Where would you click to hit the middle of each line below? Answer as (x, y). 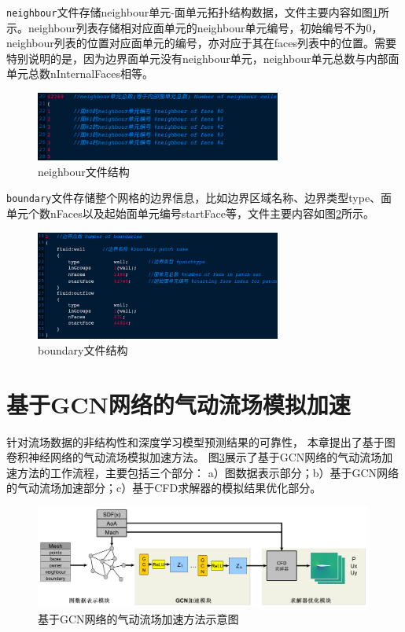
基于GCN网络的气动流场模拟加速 (179, 404)
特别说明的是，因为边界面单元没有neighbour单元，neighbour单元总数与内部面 (203, 58)
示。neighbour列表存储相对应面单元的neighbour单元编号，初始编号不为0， (195, 27)
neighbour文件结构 (84, 171)
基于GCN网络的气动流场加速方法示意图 (138, 618)
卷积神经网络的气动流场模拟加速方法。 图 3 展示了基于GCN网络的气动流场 (194, 457)
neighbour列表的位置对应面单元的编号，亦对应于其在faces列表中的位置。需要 (201, 43)
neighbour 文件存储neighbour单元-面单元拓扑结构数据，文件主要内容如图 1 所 (198, 12)
